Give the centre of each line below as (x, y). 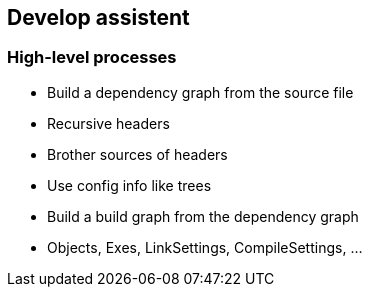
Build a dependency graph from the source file (200, 92)
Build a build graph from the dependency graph (203, 216)
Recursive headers (108, 123)
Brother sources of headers (137, 154)
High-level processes (92, 57)
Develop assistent (98, 17)
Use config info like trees (129, 185)
